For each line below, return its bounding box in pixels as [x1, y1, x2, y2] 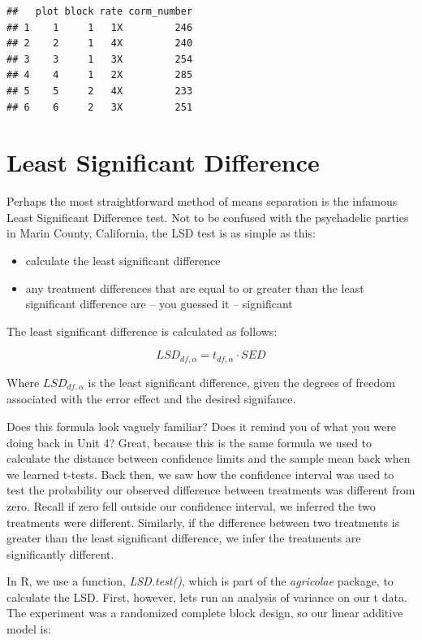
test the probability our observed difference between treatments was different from [6, 481, 416, 499]
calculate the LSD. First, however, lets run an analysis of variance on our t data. [6, 588, 407, 605]
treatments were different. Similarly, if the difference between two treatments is [6, 513, 400, 530]
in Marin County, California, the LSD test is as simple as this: [6, 224, 316, 242]
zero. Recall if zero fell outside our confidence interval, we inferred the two [6, 497, 376, 514]
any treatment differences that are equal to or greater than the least [25, 279, 364, 296]
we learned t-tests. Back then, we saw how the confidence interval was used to [6, 465, 394, 482]
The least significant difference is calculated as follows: [6, 322, 278, 339]
